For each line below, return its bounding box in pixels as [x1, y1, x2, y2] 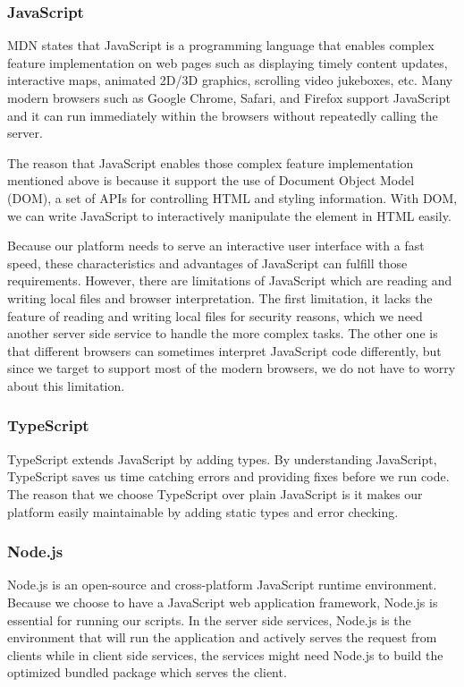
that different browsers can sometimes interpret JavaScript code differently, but [7, 341, 442, 360]
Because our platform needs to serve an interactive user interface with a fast [7, 236, 425, 255]
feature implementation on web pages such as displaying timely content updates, [7, 53, 448, 72]
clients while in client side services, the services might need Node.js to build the [7, 645, 443, 664]
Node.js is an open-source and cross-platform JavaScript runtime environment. [7, 575, 437, 594]
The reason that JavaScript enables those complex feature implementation [7, 153, 414, 172]
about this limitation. [7, 376, 125, 394]
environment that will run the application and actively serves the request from [7, 628, 437, 647]
